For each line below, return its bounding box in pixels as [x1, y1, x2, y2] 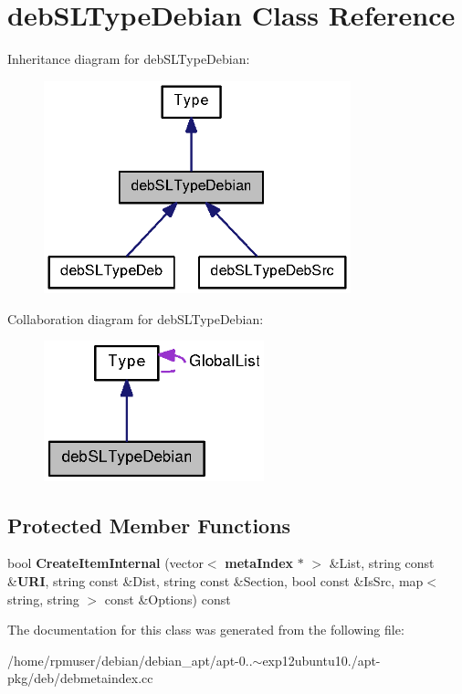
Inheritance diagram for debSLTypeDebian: [7, 49, 250, 68]
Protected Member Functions [7, 510, 291, 539]
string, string [7, 589, 79, 608]
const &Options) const [104, 589, 231, 608]
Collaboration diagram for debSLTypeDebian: [7, 309, 264, 328]
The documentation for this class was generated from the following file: [7, 620, 404, 639]
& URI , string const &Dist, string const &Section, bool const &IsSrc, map [7, 571, 424, 590]
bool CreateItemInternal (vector [7, 553, 204, 573]
